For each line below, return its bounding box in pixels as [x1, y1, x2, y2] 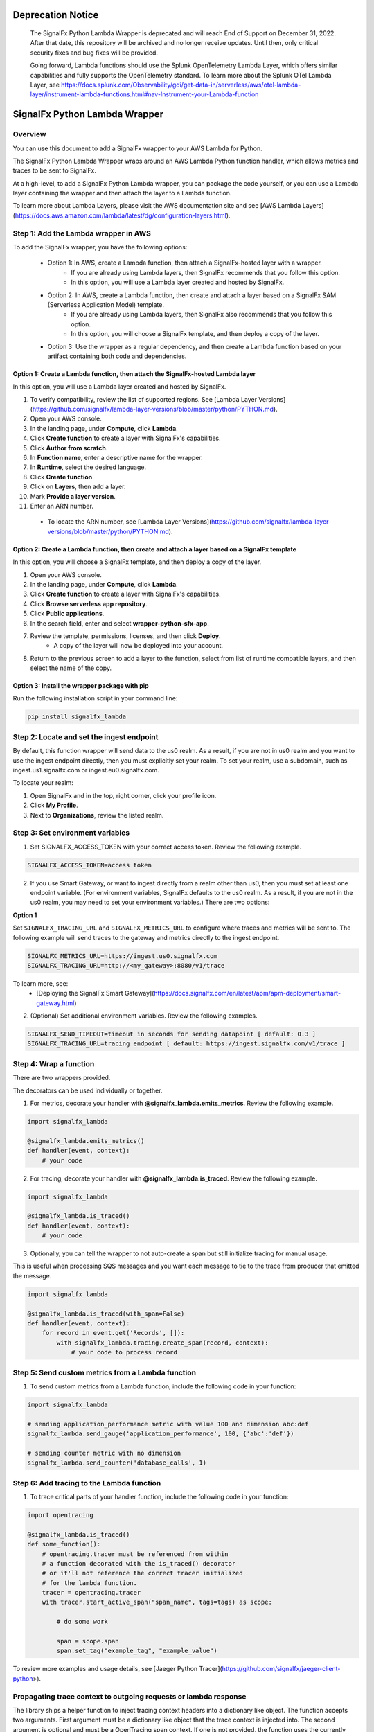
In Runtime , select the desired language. [30, 463, 147, 471]
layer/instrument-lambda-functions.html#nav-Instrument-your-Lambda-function [30, 90, 259, 98]
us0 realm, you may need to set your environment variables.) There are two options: [30, 898, 270, 907]
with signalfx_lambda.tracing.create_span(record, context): [56, 1338, 269, 1347]
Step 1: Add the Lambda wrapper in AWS [12, 229, 152, 238]
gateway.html [36, 998, 75, 1007]
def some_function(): [27, 1540, 101, 1548]
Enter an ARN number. [30, 502, 93, 510]
